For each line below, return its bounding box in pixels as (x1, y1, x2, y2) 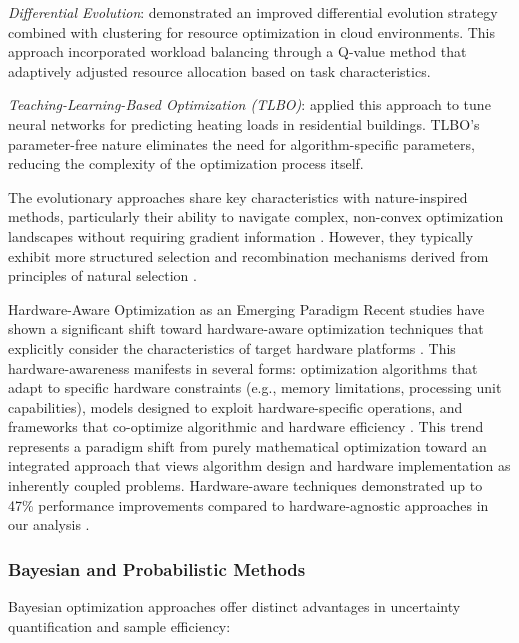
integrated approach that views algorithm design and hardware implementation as (8, 455, 511, 476)
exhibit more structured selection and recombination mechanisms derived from (8, 245, 489, 266)
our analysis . (8, 514, 90, 535)
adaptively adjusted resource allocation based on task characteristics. (8, 60, 431, 81)
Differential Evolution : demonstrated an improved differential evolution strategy (8, 2, 498, 22)
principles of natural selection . (8, 265, 197, 286)
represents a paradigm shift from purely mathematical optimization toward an (8, 435, 487, 456)
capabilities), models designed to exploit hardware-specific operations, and (8, 396, 463, 417)
